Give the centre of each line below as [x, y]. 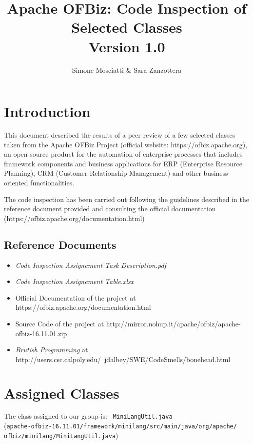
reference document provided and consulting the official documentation [110, 209]
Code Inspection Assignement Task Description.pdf [91, 265]
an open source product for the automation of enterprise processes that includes [123, 154]
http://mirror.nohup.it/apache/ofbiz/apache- [173, 323]
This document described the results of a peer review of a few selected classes [120, 135]
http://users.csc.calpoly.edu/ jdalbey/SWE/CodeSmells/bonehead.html [123, 359]
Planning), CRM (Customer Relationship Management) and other [103, 173]
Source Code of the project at [60, 323]
